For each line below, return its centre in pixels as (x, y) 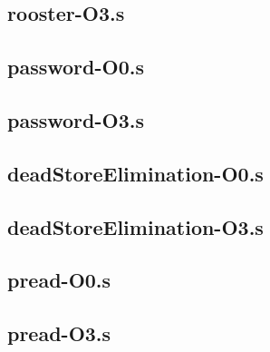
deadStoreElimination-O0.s (135, 173)
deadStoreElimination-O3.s (135, 226)
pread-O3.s (59, 333)
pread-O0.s (59, 280)
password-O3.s (76, 119)
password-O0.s (76, 67)
